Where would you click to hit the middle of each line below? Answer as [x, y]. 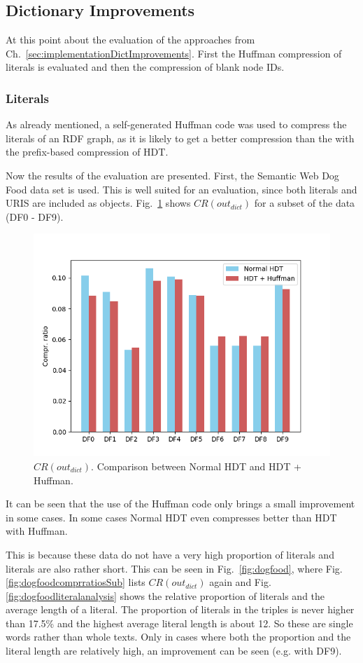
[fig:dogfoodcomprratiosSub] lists [76, 582]
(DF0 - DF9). [35, 216]
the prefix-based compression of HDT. [87, 152]
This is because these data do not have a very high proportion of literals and [170, 554]
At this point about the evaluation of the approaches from [130, 40]
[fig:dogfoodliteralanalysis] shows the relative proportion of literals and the [165, 595]
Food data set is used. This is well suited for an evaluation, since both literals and [181, 189]
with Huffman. [37, 531]
